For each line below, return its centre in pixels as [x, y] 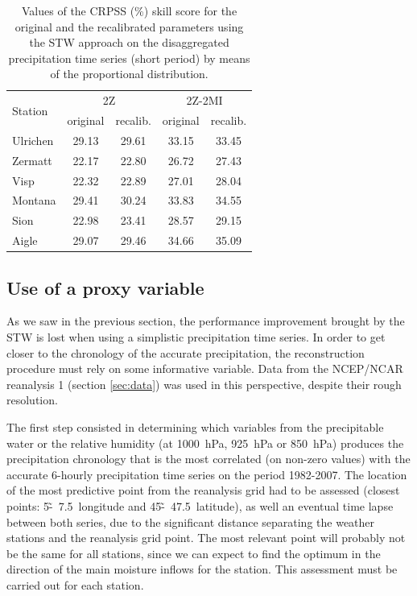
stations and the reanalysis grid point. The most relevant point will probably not [206, 538]
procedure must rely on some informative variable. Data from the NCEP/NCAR [205, 368]
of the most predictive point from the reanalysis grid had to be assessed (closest [203, 490]
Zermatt [32, 160]
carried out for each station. [75, 584]
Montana [34, 200]
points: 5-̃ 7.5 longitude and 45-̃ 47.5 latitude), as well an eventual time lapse [200, 505]
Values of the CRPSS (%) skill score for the [130, 10]
